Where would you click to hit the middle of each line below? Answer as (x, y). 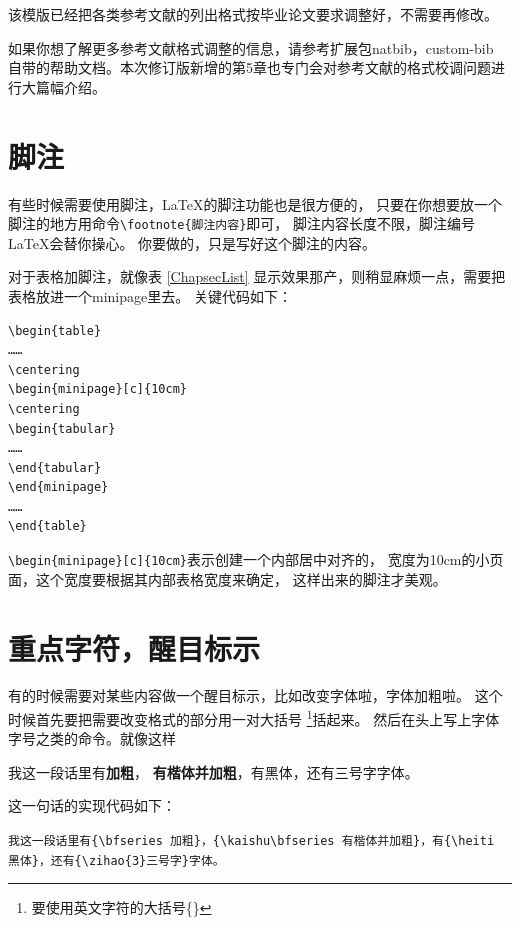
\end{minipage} (58, 487)
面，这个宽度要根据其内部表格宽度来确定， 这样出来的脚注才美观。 (227, 578)
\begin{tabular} (62, 428)
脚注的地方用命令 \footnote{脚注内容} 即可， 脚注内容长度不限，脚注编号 (241, 223)
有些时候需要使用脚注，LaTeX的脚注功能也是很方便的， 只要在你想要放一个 (255, 203)
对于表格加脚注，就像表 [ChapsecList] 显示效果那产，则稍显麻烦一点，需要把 (257, 276)
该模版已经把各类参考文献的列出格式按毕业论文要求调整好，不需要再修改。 (253, 14)
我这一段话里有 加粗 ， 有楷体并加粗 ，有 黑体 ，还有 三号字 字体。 (213, 771)
